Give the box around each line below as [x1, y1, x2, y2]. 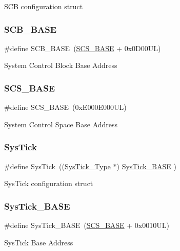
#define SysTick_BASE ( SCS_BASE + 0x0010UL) [4, 220, 169, 231]
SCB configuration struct [4, 1, 83, 11]
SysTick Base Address [4, 237, 73, 247]
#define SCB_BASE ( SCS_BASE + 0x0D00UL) [4, 42, 161, 53]
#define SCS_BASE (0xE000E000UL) [4, 102, 127, 112]
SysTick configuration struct [4, 178, 93, 189]
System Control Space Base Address [4, 119, 118, 129]
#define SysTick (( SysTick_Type [4, 161, 111, 171]
